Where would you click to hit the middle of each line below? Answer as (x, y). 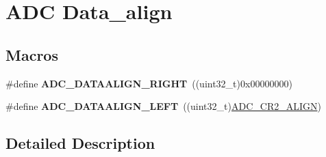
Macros (32, 54)
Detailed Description (80, 143)
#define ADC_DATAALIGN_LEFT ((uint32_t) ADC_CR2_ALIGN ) (163, 106)
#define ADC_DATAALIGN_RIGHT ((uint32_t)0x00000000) (149, 83)
